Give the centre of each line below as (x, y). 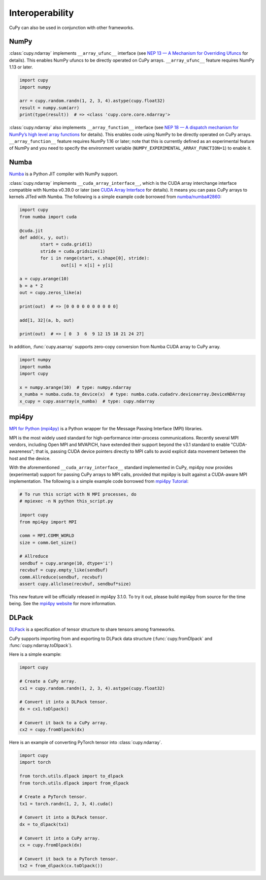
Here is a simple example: (35, 654)
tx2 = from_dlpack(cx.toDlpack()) (61, 866)
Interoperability (41, 13)
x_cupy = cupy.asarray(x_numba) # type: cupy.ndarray (87, 401)
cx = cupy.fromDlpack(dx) (51, 845)
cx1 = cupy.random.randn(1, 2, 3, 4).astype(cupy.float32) (92, 688)
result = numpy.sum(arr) (50, 108)
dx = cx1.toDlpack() (44, 709)
